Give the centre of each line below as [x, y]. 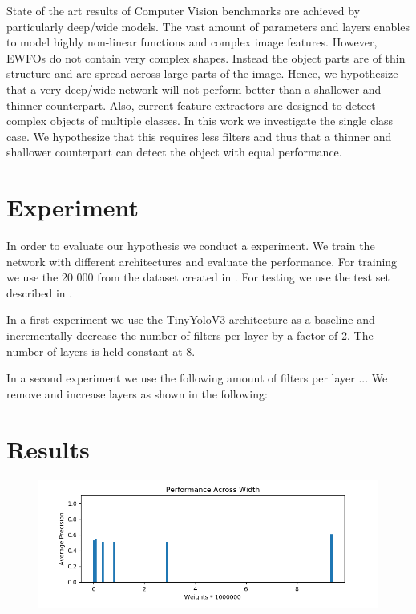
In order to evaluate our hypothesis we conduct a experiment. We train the [191, 246]
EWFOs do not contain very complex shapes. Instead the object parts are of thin [206, 57]
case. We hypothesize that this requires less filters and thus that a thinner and [199, 136]
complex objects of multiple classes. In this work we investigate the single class [200, 121]
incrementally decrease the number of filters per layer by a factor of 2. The [190, 335]
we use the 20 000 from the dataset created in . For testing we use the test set [198, 277]
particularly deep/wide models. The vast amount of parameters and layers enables [208, 26]
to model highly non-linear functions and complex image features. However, [192, 42]
